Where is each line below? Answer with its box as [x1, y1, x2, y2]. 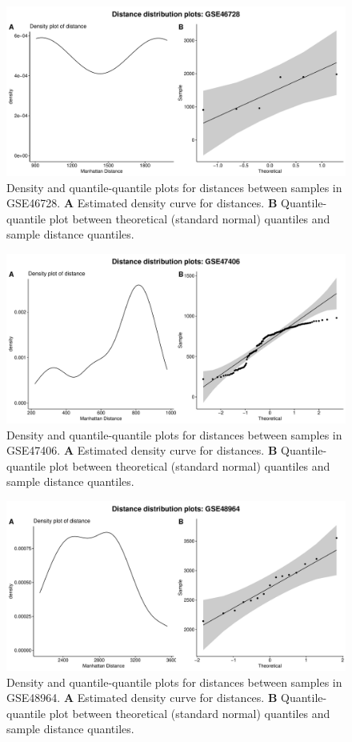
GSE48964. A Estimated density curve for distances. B [6, 689, 278, 706]
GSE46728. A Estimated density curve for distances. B [6, 195, 278, 211]
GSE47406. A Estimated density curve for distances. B [6, 442, 278, 459]
